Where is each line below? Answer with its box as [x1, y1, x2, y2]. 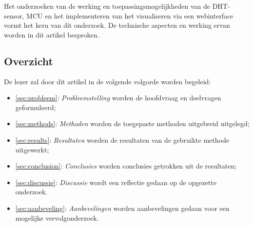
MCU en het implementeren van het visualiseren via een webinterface [26, 10, 234, 20]
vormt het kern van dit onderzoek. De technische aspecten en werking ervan [4, 20, 230, 30]
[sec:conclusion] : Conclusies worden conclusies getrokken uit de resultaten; [15, 161, 237, 171]
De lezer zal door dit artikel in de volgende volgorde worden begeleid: [4, 76, 211, 86]
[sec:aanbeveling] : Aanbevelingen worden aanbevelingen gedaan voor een [15, 203, 230, 213]
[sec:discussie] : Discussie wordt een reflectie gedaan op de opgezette [15, 177, 216, 187]
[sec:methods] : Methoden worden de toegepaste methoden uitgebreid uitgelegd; [15, 118, 250, 129]
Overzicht [4, 53, 53, 68]
